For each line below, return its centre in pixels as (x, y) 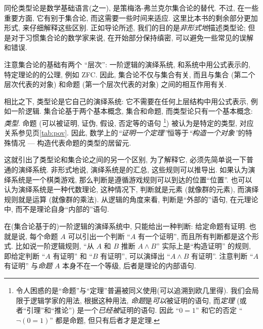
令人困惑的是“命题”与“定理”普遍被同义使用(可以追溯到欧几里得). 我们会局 (137, 290)
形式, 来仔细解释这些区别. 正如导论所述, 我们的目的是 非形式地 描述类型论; (125, 28)
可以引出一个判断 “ (99, 236)
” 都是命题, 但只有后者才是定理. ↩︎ (105, 320)
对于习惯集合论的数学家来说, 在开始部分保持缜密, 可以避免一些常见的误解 (132, 37)
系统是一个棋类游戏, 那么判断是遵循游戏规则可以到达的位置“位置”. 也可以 (131, 179)
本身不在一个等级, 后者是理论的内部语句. (129, 266)
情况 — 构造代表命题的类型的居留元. (71, 142)
